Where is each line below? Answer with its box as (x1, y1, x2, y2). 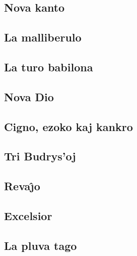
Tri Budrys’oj (4, 148, 76, 164)
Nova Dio (4, 89, 54, 104)
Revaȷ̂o (4, 178, 40, 194)
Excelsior (4, 207, 52, 223)
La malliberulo (4, 29, 82, 45)
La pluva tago (4, 237, 77, 253)
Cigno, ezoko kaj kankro (4, 118, 133, 134)
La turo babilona (4, 59, 93, 74)
